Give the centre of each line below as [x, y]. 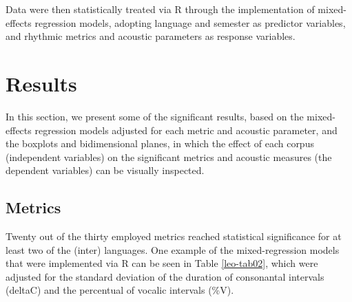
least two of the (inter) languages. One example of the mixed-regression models [173, 249]
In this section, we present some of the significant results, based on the [155, 116]
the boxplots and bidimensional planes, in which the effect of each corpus [160, 143]
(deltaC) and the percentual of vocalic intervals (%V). [120, 290]
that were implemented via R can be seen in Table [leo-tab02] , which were [162, 263]
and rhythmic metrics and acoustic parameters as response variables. [151, 36]
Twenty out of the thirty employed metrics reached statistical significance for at [174, 236]
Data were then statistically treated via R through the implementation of [160, 9]
